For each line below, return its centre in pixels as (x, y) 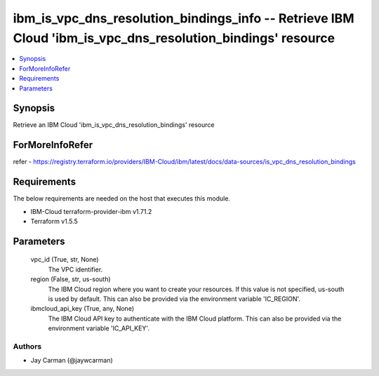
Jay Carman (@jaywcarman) (72, 361)
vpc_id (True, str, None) (65, 260)
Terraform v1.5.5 (54, 222)
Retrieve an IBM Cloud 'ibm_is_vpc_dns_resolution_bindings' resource (114, 125)
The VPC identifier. (75, 269)
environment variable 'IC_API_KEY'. (99, 328)
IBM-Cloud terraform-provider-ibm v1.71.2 (91, 211)
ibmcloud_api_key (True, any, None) (82, 309)
